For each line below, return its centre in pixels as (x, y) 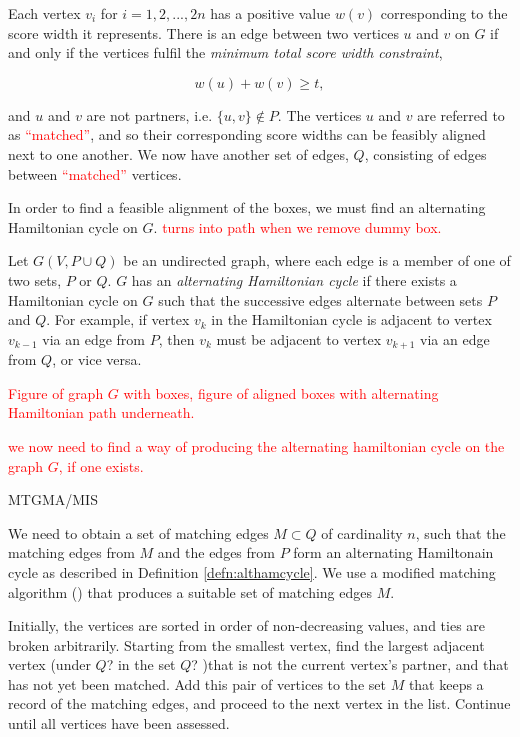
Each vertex (44, 13)
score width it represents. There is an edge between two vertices (203, 32)
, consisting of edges (425, 153)
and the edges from (216, 552)
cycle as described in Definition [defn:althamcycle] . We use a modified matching (252, 571)
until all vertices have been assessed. (119, 723)
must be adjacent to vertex (299, 338)
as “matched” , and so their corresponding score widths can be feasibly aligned (247, 134)
